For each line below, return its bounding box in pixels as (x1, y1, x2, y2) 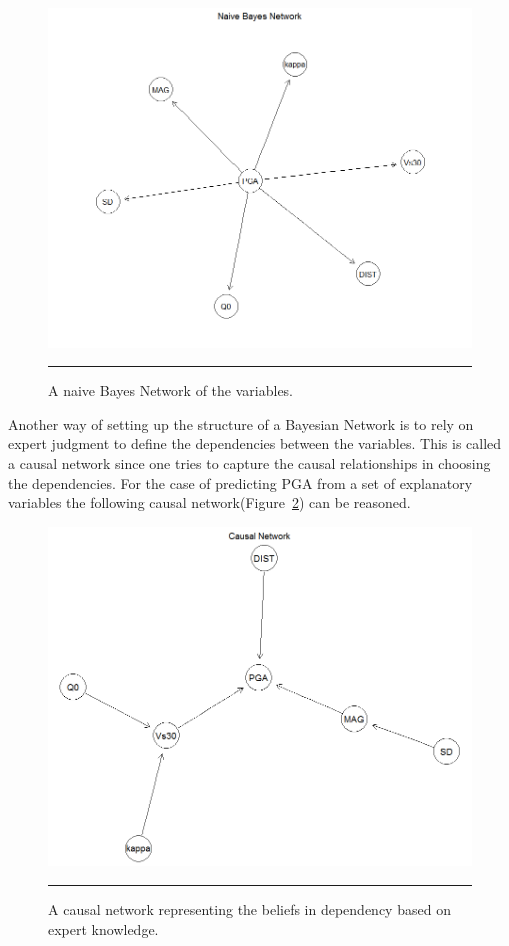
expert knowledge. (48, 918, 159, 939)
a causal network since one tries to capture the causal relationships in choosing (8, 453, 491, 474)
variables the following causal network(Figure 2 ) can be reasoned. (8, 492, 411, 513)
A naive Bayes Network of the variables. (48, 380, 293, 401)
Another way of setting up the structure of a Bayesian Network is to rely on (8, 413, 474, 434)
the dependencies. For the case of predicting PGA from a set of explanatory (8, 472, 473, 493)
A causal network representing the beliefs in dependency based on (48, 899, 451, 920)
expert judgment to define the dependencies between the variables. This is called (8, 433, 502, 454)
